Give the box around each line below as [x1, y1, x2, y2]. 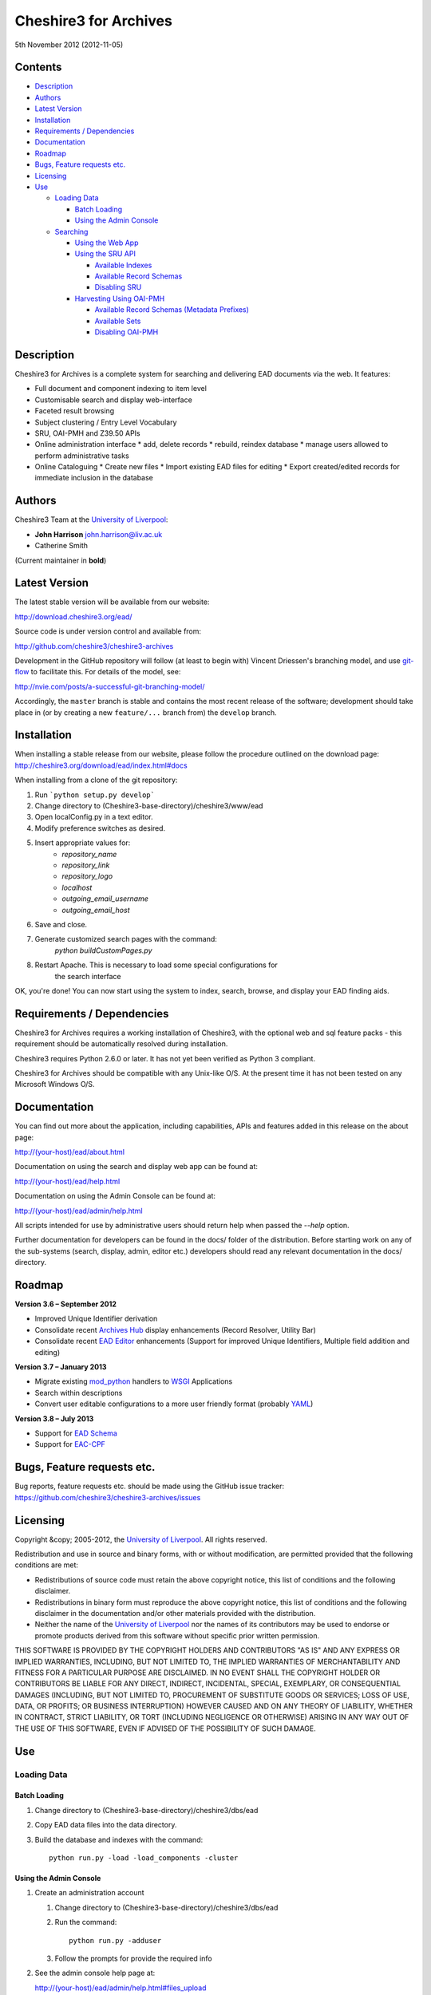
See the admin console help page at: [34, 1968, 156, 1978]
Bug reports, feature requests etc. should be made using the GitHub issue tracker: [14, 1481, 285, 1491]
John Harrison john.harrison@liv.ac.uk [34, 529, 163, 539]
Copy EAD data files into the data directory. [34, 1820, 177, 1830]
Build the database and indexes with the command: [34, 1835, 204, 1844]
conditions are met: [14, 1560, 79, 1570]
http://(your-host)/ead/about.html [14, 1148, 125, 1157]
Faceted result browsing [34, 406, 115, 416]
